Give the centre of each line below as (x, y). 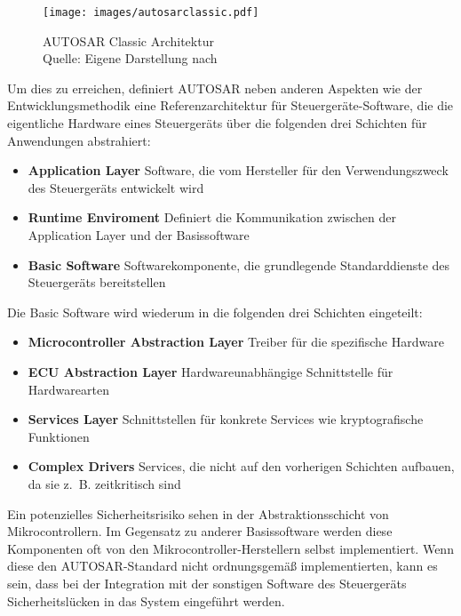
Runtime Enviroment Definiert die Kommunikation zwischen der (212, 217)
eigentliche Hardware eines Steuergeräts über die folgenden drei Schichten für (217, 123)
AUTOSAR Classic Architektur (128, 40)
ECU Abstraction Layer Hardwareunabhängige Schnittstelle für (211, 371)
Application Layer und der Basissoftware (139, 235)
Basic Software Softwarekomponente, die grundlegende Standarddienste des (239, 264)
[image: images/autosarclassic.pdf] (151, 12)
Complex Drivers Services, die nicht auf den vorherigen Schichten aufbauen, (241, 466)
